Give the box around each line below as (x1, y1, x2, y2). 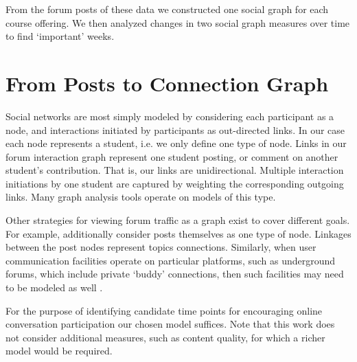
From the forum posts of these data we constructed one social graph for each (5, 2, 329, 16)
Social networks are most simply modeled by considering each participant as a (5, 109, 334, 123)
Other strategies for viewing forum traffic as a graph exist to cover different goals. (5, 213, 350, 227)
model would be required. (5, 343, 113, 358)
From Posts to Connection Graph (5, 69, 329, 97)
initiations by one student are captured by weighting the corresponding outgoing (5, 176, 344, 190)
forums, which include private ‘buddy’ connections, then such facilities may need (5, 267, 344, 281)
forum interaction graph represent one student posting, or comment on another (5, 149, 338, 163)
